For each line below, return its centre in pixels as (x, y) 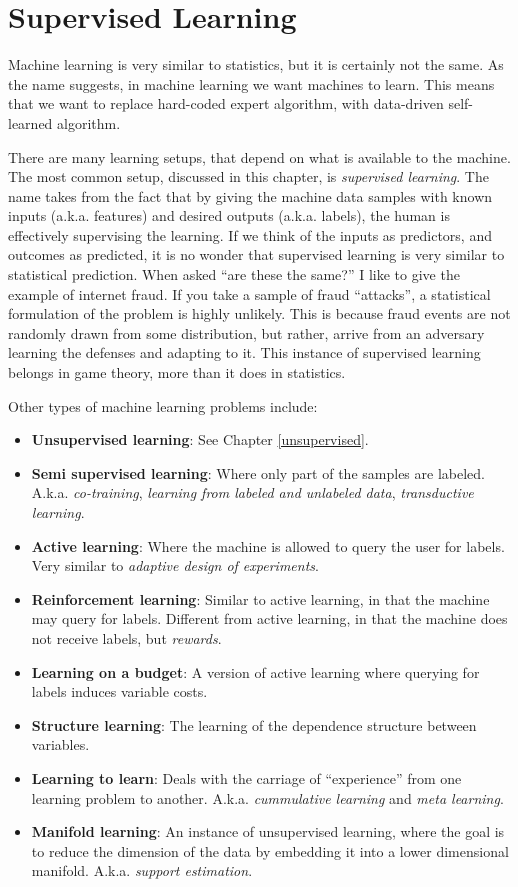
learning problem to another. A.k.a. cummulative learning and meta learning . (267, 797)
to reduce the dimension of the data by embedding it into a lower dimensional (270, 850)
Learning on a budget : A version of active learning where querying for (255, 671)
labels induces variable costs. (119, 691)
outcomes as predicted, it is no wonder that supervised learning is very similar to (256, 254)
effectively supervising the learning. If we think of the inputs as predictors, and (250, 234)
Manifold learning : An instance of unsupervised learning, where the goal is (268, 831)
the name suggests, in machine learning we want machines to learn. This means (251, 83)
